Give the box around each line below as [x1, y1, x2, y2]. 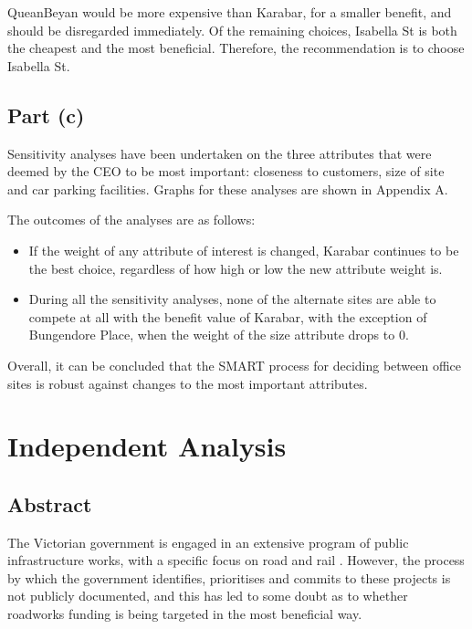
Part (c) [7, 100, 85, 129]
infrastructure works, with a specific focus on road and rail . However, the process [7, 550, 465, 570]
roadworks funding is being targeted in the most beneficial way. [7, 604, 362, 624]
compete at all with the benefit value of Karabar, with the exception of [28, 307, 427, 326]
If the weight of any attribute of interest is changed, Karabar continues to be [28, 240, 459, 259]
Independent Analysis [7, 427, 287, 465]
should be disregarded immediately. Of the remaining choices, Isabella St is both [7, 20, 457, 39]
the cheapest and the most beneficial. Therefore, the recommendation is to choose [7, 38, 465, 58]
